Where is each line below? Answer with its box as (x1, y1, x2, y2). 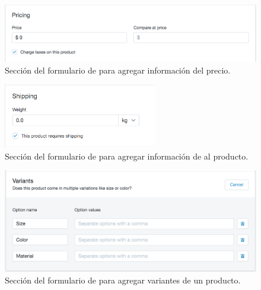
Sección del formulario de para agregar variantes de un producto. (5, 273, 241, 286)
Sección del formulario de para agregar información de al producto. (5, 149, 249, 162)
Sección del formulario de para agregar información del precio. (5, 63, 231, 76)
